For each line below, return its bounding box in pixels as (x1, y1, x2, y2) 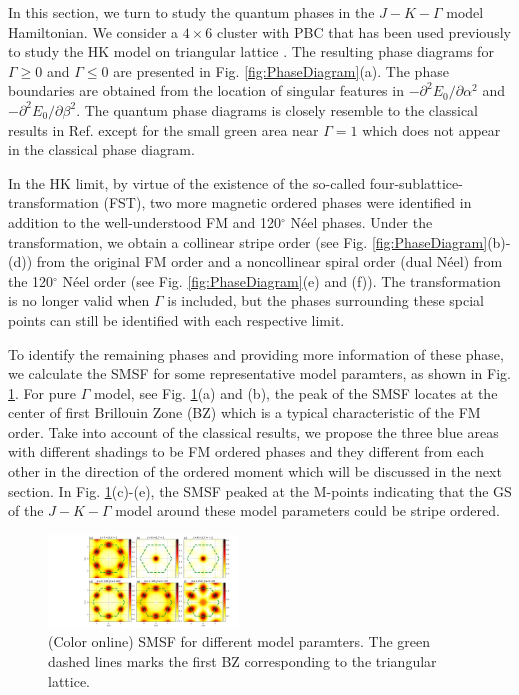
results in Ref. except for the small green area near (8, 119, 319, 140)
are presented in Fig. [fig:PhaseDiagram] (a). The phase (113, 60, 449, 81)
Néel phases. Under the (290, 211, 433, 232)
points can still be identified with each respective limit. (8, 309, 345, 330)
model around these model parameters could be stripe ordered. (115, 500, 500, 521)
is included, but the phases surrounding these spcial (167, 290, 484, 311)
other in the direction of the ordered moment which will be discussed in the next (8, 461, 502, 482)
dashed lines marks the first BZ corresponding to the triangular (48, 651, 437, 671)
